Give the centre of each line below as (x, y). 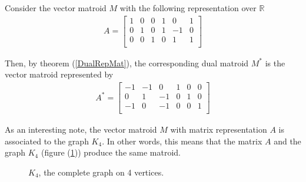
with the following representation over (188, 8)
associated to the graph (47, 141)
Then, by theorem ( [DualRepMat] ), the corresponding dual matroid (127, 63)
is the (275, 63)
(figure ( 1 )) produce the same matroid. (111, 152)
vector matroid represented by (59, 74)
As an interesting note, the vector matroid (81, 129)
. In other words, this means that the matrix (182, 141)
